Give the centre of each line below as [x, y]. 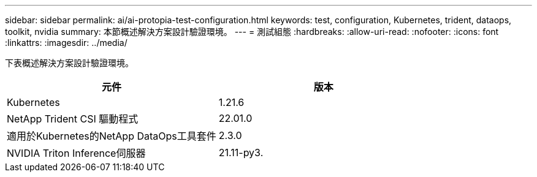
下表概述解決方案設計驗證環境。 [69, 63]
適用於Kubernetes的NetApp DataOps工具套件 [112, 136]
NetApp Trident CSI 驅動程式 [73, 119]
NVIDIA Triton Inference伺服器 [76, 153]
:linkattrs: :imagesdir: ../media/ [66, 43]
